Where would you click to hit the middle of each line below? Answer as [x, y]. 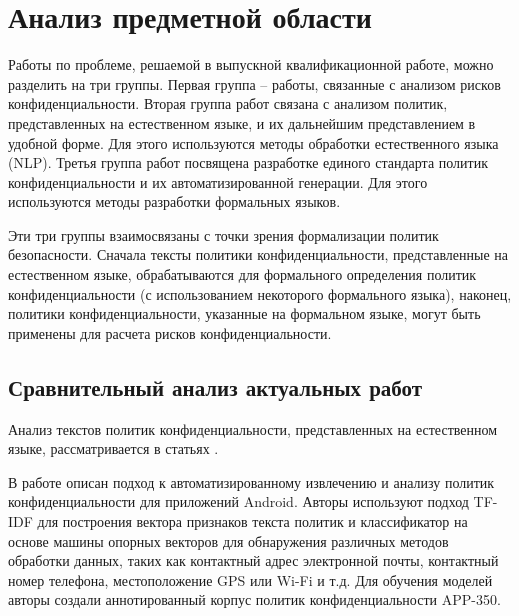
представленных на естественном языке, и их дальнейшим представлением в [242, 122]
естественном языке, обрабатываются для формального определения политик [242, 274]
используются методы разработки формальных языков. [174, 201]
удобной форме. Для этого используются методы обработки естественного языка [253, 142]
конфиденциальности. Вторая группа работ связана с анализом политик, [228, 103]
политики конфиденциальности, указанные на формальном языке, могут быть [244, 313]
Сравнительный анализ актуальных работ [215, 386]
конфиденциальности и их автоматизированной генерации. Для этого [218, 181]
